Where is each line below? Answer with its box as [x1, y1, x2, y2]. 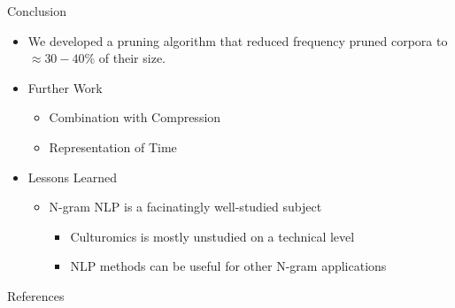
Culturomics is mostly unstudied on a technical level [70, 227, 355, 245]
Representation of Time [49, 137, 177, 156]
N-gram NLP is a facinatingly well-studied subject [49, 197, 322, 216]
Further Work [27, 78, 103, 96]
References [7, 286, 65, 304]
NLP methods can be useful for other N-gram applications [70, 257, 387, 275]
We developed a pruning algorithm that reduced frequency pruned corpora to [27, 31, 448, 50]
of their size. [98, 49, 166, 67]
